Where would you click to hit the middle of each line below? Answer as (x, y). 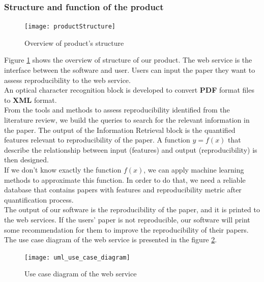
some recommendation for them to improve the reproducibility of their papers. (126, 229)
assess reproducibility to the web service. (67, 80)
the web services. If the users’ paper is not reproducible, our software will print (127, 219)
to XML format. (31, 100)
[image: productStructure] (70, 27)
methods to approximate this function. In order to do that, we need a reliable (125, 179)
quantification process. (39, 199)
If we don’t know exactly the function (63, 170)
